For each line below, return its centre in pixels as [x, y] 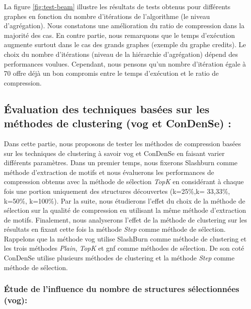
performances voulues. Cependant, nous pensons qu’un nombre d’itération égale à [125, 63]
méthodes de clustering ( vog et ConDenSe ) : [118, 123]
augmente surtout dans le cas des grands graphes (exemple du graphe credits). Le [125, 44]
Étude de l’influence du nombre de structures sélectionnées [122, 289]
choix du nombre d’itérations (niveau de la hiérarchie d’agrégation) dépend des [121, 54]
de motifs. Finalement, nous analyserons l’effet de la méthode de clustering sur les [125, 219]
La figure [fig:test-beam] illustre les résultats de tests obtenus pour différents [117, 6]
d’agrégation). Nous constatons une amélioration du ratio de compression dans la [124, 26]
